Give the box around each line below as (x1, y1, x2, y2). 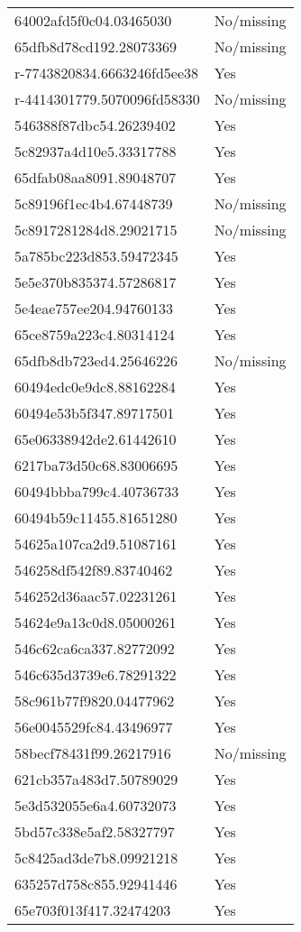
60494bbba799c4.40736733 (14, 481, 179, 502)
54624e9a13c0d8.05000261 (14, 612, 177, 632)
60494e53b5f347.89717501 (14, 402, 175, 423)
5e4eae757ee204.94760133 (14, 298, 173, 318)
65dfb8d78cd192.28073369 (14, 36, 178, 57)
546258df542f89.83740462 (14, 559, 173, 580)
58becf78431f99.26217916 (14, 743, 171, 763)
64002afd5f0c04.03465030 (14, 10, 172, 31)
